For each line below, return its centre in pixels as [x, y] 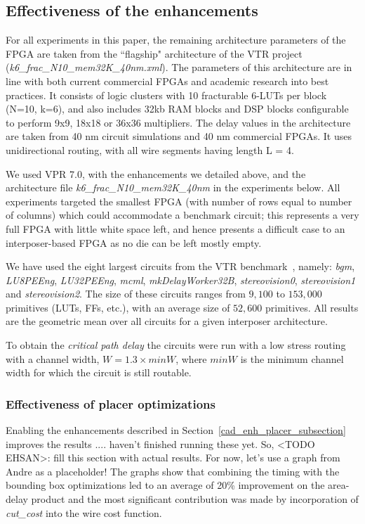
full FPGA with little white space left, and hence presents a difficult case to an [175, 228]
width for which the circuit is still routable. [99, 372]
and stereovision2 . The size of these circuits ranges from [126, 294]
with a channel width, [53, 358]
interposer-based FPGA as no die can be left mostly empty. [134, 242]
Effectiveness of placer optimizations [111, 403]
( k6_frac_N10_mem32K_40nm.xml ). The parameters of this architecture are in [179, 67]
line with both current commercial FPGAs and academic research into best [167, 81]
